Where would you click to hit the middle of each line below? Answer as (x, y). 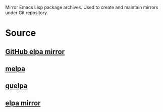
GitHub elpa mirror (35, 52)
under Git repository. (27, 13)
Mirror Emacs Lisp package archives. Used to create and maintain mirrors (82, 7)
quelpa (16, 86)
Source (21, 33)
